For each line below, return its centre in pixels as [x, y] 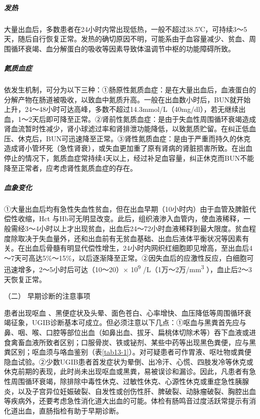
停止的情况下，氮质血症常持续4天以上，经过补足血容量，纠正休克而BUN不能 [129, 158]
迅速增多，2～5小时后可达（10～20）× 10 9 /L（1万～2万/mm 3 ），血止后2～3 [128, 269]
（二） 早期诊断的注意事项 [47, 296]
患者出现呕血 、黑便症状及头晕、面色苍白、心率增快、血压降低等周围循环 [124, 312]
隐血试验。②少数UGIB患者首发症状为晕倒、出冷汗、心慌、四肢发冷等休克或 [129, 361]
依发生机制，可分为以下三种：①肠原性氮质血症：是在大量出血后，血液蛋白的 [130, 89]
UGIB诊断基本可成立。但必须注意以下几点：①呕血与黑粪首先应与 [139, 322]
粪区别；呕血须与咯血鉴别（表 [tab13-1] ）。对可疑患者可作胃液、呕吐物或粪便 [128, 352]
